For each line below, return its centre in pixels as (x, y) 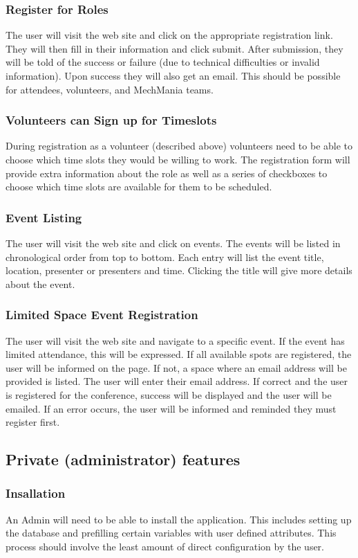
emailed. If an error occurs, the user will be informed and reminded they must (171, 408)
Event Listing (44, 217)
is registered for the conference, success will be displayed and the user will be (169, 394)
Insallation (36, 493)
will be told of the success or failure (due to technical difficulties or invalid (163, 62)
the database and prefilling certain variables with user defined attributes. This (171, 533)
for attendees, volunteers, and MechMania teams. (110, 89)
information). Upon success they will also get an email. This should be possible (173, 75)
